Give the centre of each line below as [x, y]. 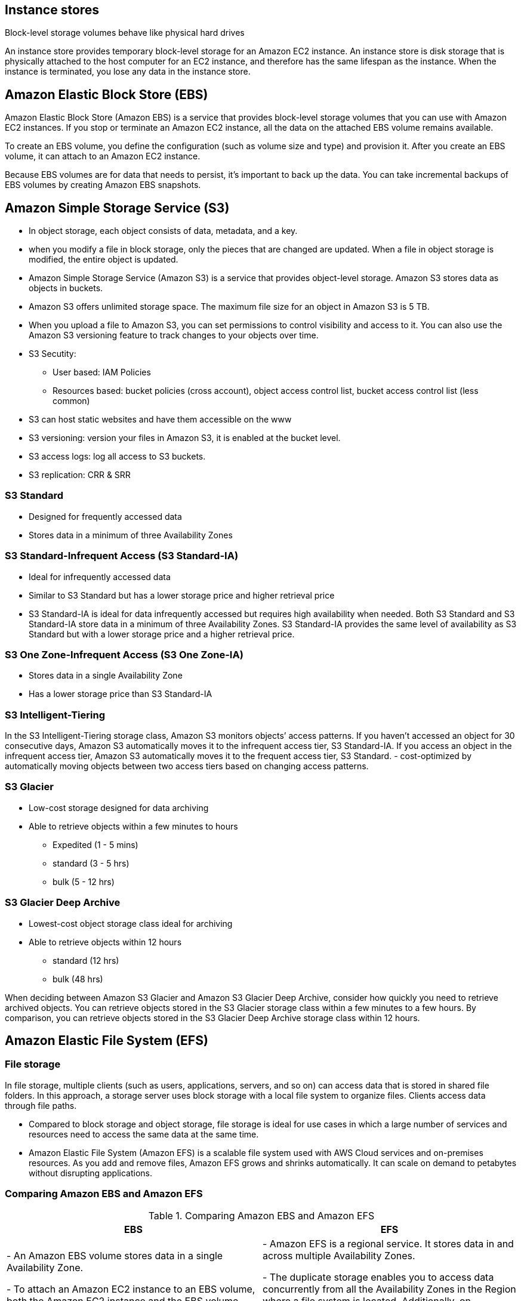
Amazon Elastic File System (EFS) [107, 1041]
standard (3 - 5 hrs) [91, 863]
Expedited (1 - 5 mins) [95, 844]
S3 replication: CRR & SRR [80, 475]
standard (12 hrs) [86, 960]
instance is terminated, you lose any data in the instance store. [128, 72]
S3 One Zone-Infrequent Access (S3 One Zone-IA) [124, 654]
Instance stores [52, 10]
